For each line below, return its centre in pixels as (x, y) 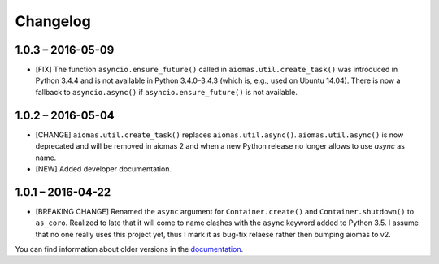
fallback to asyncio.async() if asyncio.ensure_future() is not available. (167, 92)
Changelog (53, 21)
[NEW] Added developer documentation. (104, 169)
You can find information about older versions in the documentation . (129, 249)
